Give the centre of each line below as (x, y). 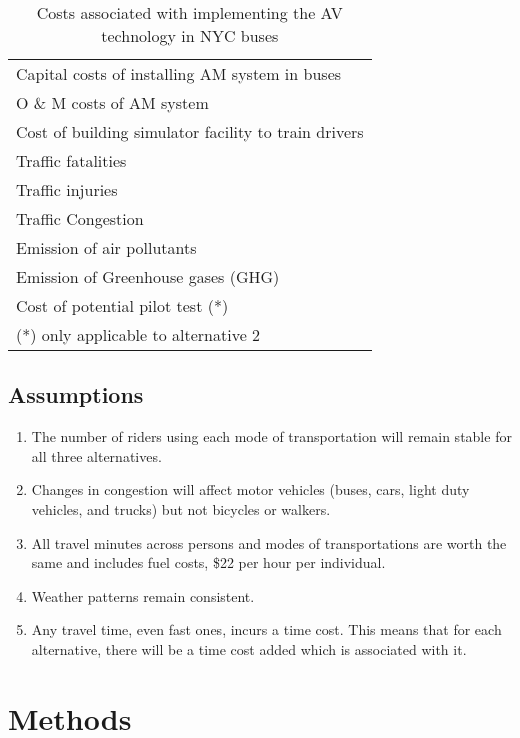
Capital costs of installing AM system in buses (179, 73)
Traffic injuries (67, 189)
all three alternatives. (96, 455)
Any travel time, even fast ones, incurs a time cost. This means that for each (266, 629)
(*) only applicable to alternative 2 (138, 334)
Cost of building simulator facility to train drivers (190, 131)
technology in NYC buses (190, 35)
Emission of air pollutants (106, 247)
